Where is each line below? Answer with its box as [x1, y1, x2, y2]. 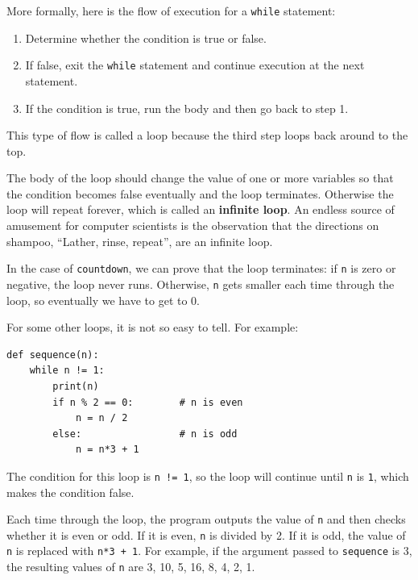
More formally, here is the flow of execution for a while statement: [6, 2, 336, 19]
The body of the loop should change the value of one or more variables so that [6, 169, 394, 186]
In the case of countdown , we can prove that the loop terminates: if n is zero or [6, 260, 396, 277]
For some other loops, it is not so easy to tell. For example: [6, 319, 299, 336]
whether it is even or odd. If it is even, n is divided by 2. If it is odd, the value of [6, 526, 406, 543]
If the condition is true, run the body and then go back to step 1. [25, 99, 349, 116]
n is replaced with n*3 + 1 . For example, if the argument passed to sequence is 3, [6, 542, 412, 559]
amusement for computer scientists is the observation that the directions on [6, 217, 379, 234]
